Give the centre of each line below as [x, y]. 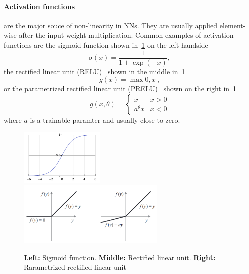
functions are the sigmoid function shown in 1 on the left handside [106, 45]
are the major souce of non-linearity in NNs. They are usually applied [111, 25]
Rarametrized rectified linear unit [75, 267]
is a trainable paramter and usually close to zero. [105, 120]
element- [232, 25]
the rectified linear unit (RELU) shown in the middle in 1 [95, 71]
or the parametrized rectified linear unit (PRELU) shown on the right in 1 [120, 89]
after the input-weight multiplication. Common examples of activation [126, 35]
